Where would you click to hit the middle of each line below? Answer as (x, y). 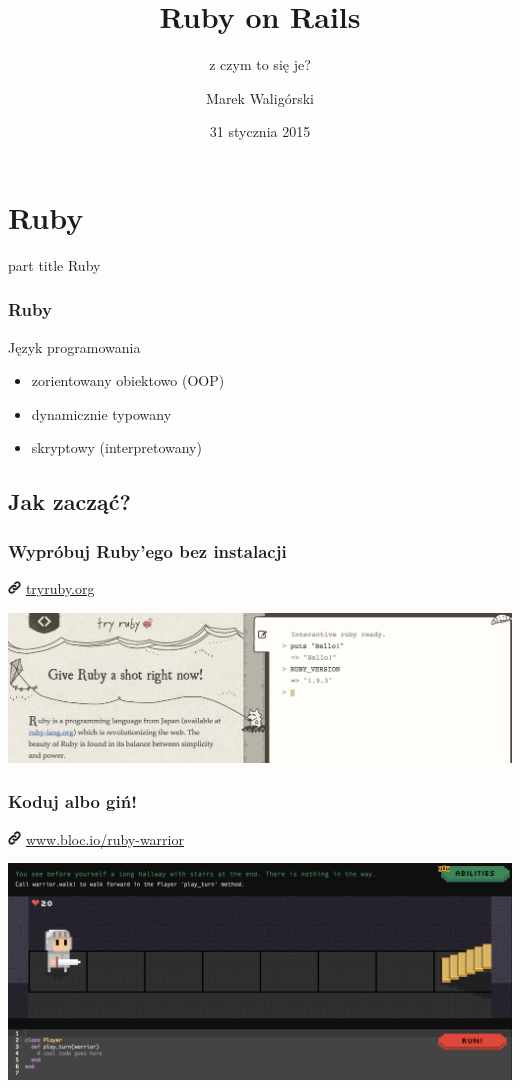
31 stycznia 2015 (260, 131)
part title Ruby (54, 264)
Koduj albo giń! (72, 801)
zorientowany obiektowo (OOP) (128, 380)
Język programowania (74, 346)
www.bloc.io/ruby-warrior (104, 838)
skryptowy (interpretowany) (116, 447)
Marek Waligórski (260, 97)
